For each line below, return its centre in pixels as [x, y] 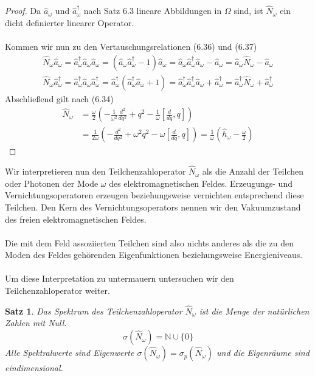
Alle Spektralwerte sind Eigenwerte [70, 353]
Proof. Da [23, 11]
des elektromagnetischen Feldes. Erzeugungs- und [201, 183]
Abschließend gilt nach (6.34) [59, 98]
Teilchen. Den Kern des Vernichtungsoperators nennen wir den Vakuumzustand [153, 207]
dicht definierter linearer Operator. [70, 22]
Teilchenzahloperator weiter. [57, 291]
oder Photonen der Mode [52, 183]
